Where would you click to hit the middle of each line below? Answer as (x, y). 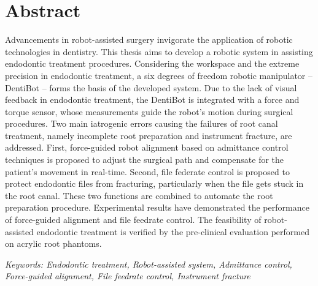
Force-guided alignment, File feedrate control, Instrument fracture (128, 276)
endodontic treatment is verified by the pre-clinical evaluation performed (173, 231)
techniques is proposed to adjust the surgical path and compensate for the (145, 160)
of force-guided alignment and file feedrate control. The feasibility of (133, 220)
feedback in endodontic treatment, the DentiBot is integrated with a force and (152, 100)
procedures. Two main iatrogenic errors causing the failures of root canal (142, 123)
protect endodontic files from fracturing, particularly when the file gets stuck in (154, 183)
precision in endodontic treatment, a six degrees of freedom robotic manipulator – (159, 75)
